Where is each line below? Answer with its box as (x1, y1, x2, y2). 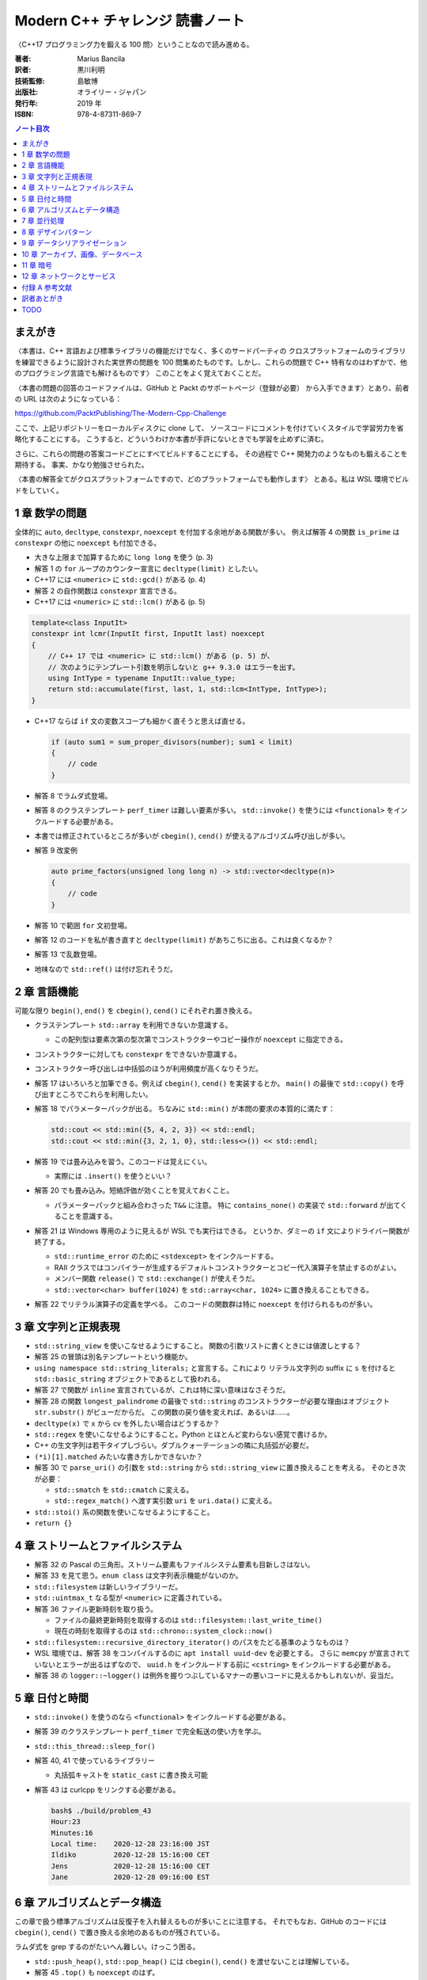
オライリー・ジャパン (77, 87, 146, 97)
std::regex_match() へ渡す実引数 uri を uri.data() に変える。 (54, 1496, 277, 1506)
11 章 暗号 (21, 260, 53, 269)
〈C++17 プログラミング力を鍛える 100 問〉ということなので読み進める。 (14, 40, 254, 49)
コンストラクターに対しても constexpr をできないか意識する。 (34, 1049, 241, 1059)
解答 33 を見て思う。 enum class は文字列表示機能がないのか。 (34, 1571, 243, 1580)
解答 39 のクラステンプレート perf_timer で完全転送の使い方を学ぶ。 (34, 1727, 266, 1736)
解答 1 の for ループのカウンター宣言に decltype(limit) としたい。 (34, 563, 263, 573)
